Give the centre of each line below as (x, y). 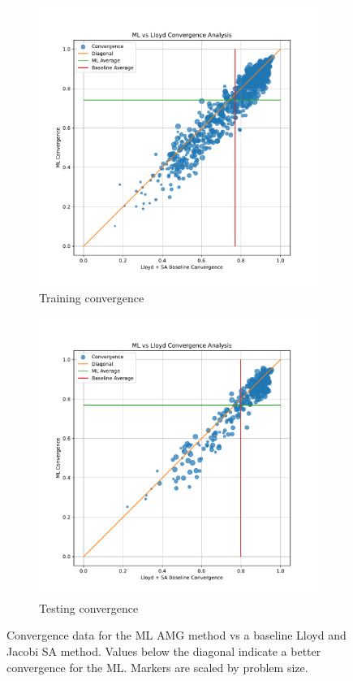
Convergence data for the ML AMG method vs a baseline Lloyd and (176, 635)
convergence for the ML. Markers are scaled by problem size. (157, 667)
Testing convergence (89, 607)
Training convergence (92, 297)
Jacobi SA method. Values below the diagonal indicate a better (164, 651)
